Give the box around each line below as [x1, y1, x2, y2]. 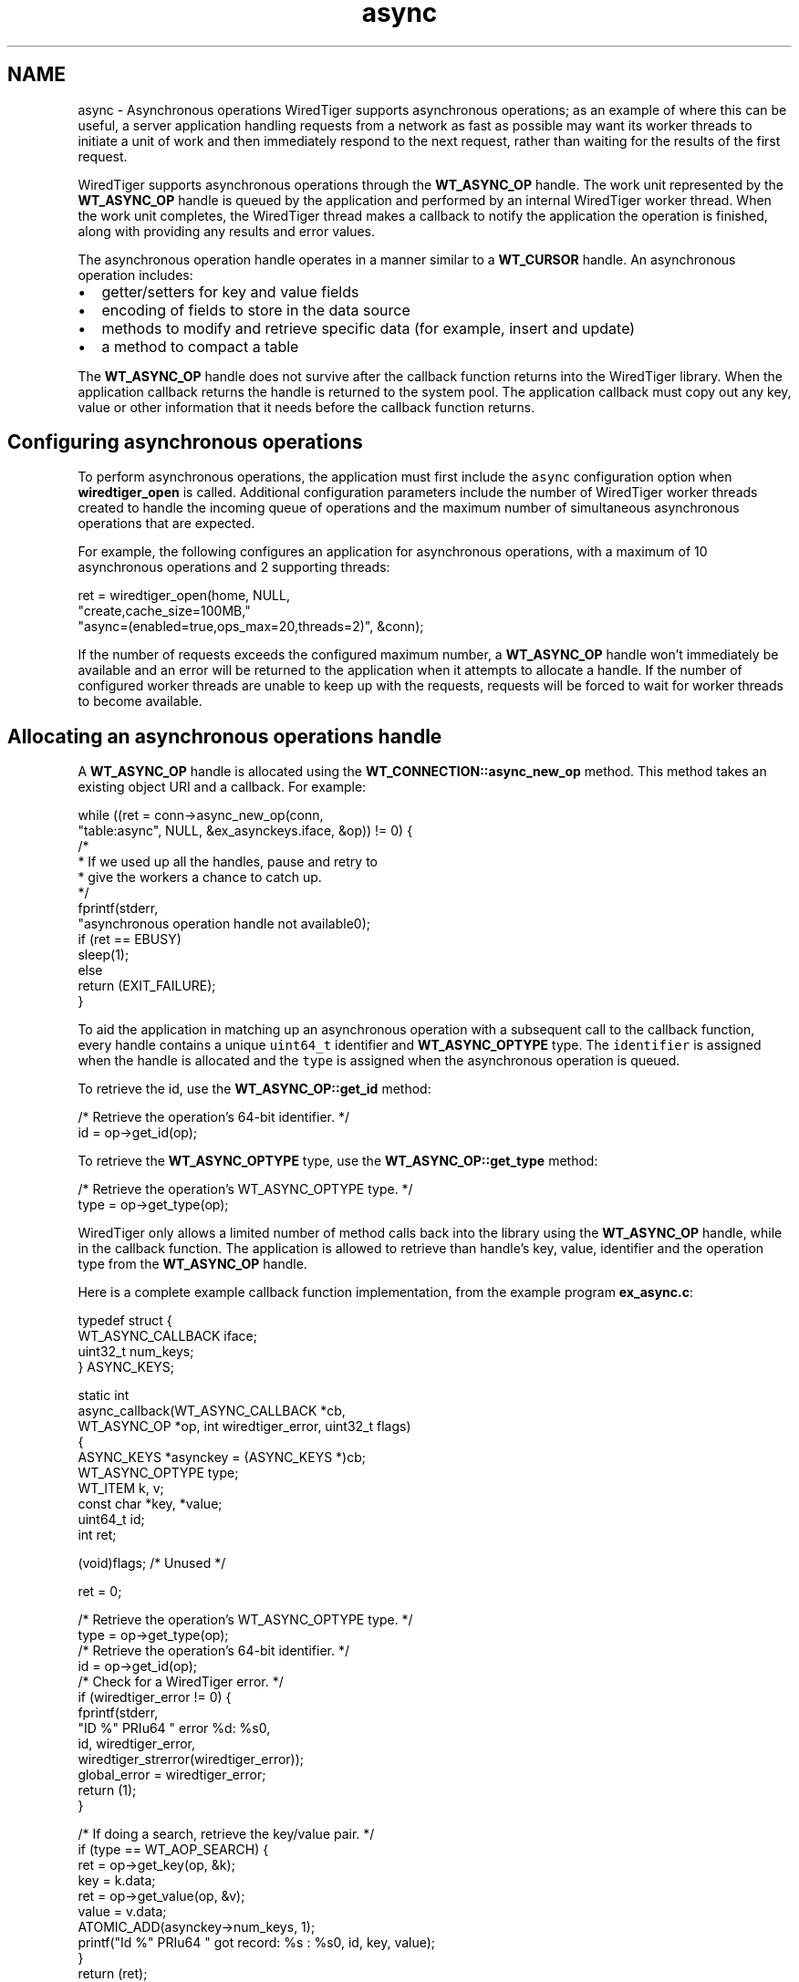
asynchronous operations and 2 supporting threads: [78, 559, 390, 576]
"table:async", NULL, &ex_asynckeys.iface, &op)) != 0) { [78, 823, 413, 839]
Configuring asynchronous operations [7, 431, 363, 454]
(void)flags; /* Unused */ [78, 1555, 226, 1572]
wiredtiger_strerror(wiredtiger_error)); [78, 1751, 305, 1768]
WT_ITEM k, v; [78, 1480, 164, 1497]
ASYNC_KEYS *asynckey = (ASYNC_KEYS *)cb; [78, 1449, 367, 1466]
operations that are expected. [78, 515, 255, 532]
